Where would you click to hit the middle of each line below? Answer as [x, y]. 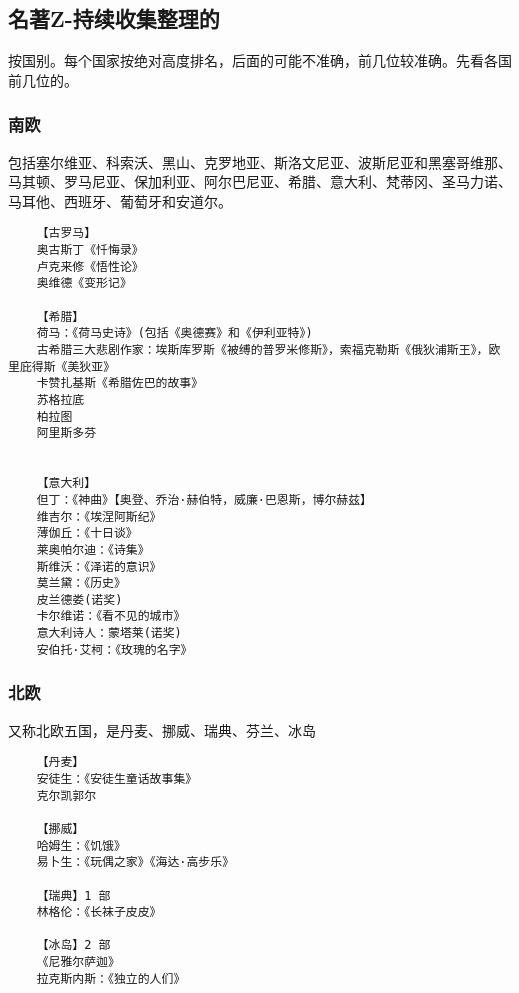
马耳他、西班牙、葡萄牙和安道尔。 [120, 200]
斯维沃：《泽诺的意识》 [99, 566]
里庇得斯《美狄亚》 [62, 366]
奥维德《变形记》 [84, 283]
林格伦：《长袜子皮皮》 [99, 912]
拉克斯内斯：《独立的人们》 [111, 978]
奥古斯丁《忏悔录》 [90, 250]
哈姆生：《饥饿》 [81, 845]
